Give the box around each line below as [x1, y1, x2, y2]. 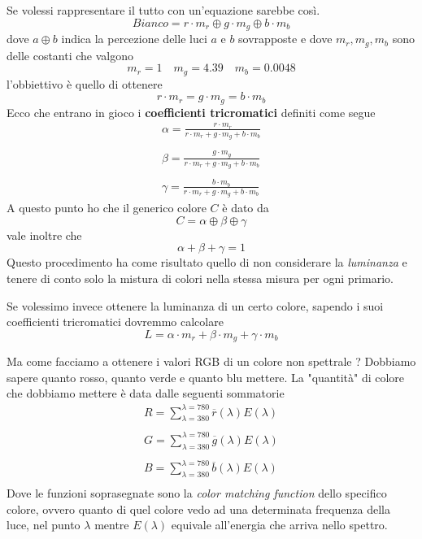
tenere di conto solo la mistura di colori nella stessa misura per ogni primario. [7, 269, 394, 286]
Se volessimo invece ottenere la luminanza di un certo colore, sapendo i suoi [7, 297, 384, 314]
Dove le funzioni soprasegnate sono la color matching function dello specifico [7, 485, 387, 502]
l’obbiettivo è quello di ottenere [7, 75, 163, 92]
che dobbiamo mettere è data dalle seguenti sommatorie [7, 385, 285, 402]
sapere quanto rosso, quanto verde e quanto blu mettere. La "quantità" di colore [7, 368, 405, 385]
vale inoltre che [7, 226, 82, 243]
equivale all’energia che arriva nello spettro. [171, 516, 388, 533]
